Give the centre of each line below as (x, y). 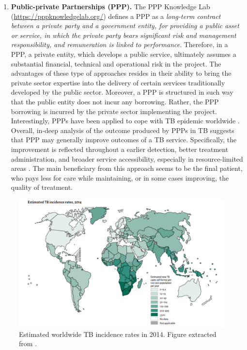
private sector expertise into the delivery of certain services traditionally (118, 82)
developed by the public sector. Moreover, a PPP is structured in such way (122, 92)
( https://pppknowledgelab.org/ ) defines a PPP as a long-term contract (116, 16)
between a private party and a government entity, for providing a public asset (125, 25)
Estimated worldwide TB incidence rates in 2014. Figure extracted (118, 334)
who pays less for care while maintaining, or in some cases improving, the (120, 177)
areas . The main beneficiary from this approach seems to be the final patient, (127, 168)
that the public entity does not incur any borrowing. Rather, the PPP (115, 101)
